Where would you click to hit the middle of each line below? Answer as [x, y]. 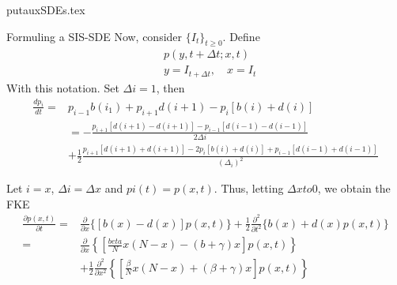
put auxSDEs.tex [46, 9]
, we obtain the [354, 188]
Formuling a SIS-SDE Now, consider [95, 36]
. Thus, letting [249, 188]
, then [170, 87]
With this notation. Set [63, 87]
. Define [241, 36]
